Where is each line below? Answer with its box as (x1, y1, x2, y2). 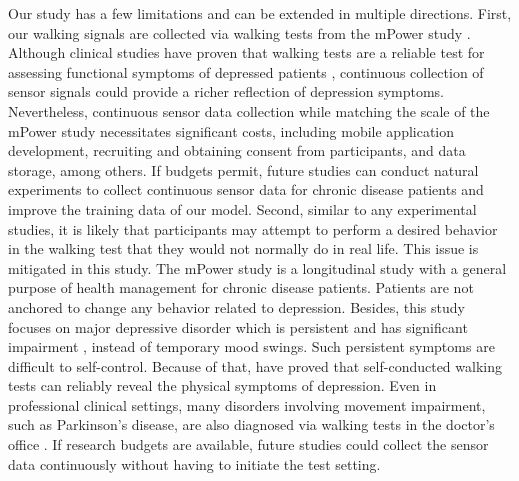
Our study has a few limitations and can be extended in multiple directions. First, (8, 3, 512, 23)
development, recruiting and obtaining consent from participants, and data (8, 140, 466, 161)
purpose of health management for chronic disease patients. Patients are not (8, 277, 474, 298)
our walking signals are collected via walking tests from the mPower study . (8, 22, 471, 43)
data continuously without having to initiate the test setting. (8, 453, 381, 474)
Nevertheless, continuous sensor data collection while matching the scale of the (8, 100, 490, 121)
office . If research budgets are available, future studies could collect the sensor (8, 434, 489, 455)
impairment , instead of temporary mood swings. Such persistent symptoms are (8, 336, 495, 357)
